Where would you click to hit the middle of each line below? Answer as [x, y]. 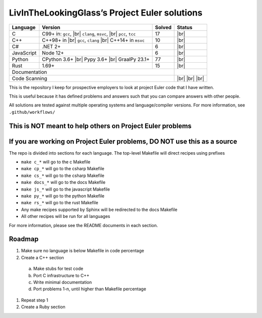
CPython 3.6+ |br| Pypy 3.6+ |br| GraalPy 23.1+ [96, 59]
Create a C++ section [42, 257]
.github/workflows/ [32, 112]
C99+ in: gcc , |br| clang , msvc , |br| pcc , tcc [89, 34]
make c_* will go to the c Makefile [56, 162]
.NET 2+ [51, 46]
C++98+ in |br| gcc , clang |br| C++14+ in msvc [93, 40]
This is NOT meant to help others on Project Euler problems [100, 126]
